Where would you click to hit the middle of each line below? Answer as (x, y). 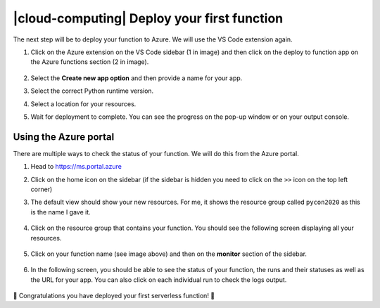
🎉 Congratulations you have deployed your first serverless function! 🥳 (114, 296)
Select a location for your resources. (83, 104)
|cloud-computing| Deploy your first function (148, 18)
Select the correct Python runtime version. (92, 91)
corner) (42, 189)
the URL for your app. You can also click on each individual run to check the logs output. (159, 280)
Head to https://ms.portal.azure (76, 167)
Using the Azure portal (64, 137)
